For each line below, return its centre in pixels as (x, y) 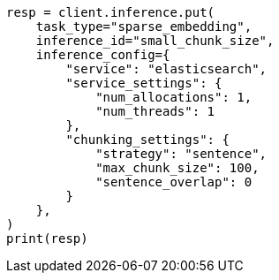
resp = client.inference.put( (111, 12)
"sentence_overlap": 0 (174, 182)
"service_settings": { (144, 83)
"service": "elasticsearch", (166, 69)
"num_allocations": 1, (174, 97)
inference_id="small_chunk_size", (155, 41)
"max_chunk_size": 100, (177, 168)
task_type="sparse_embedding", (144, 26)
